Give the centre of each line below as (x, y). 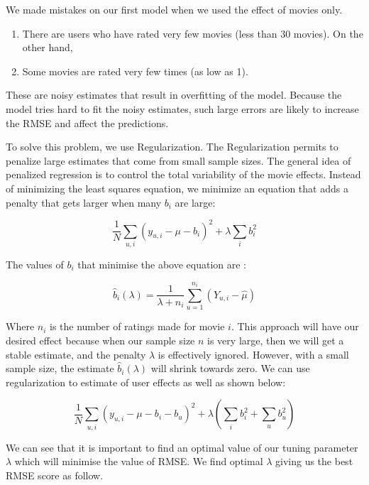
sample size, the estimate (60, 368)
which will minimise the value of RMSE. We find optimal (139, 461)
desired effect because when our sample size (100, 340)
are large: (195, 202)
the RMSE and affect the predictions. (87, 122)
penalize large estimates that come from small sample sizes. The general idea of (178, 160)
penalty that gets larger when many (84, 202)
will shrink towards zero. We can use (230, 368)
